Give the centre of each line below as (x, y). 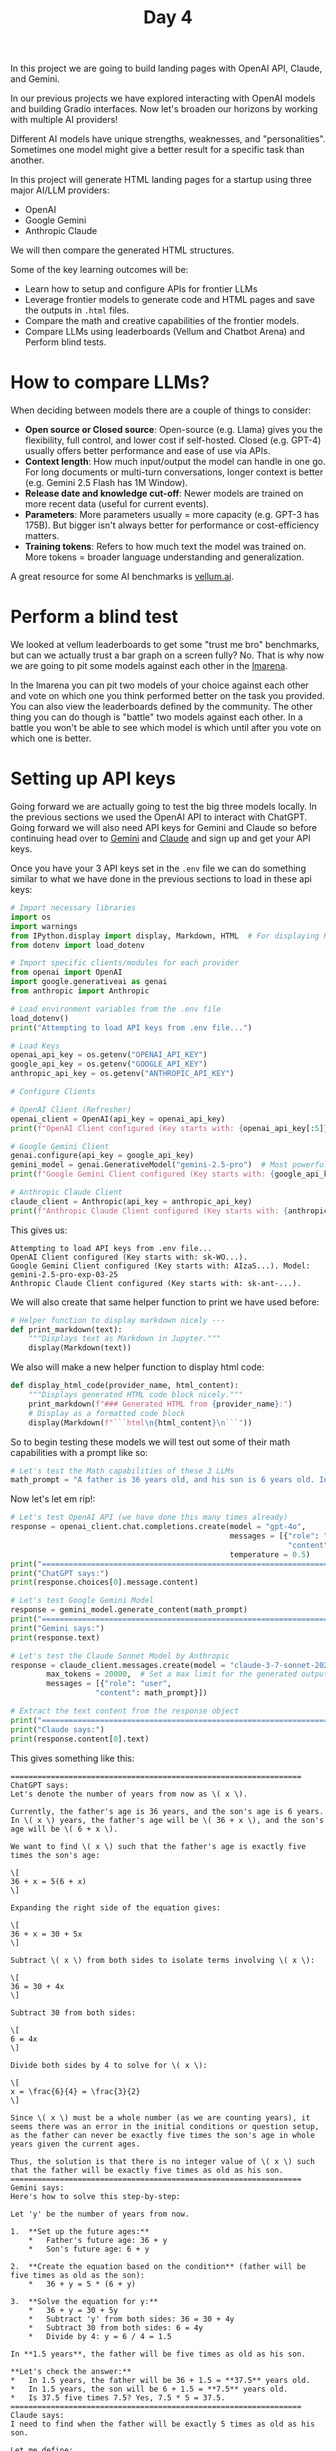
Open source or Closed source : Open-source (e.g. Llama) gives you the (173, 430)
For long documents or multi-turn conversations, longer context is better (174, 472)
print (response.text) (55, 1637)
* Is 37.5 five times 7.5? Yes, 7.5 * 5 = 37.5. (118, 2397)
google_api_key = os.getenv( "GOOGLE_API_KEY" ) (109, 1064)
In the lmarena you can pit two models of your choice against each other (160, 685)
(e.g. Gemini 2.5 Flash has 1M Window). (106, 483)
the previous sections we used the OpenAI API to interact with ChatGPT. (159, 817)
